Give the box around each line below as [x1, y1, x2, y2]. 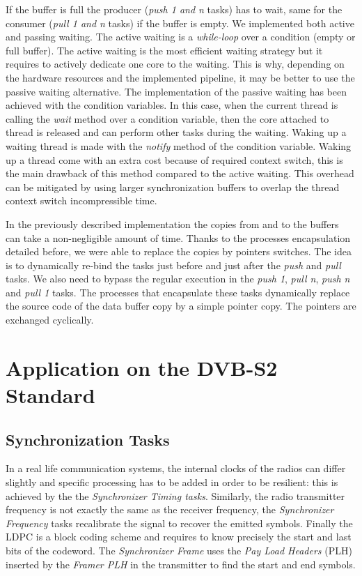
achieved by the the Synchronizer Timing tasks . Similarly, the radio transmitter [6, 488, 345, 503]
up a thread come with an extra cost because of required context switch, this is [6, 152, 343, 167]
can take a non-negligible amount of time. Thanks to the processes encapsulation [6, 230, 351, 245]
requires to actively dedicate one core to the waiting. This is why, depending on [6, 56, 345, 71]
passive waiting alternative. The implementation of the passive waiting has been [6, 84, 347, 98]
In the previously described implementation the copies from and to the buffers [6, 216, 339, 231]
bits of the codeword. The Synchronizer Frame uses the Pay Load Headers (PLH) [6, 543, 352, 557]
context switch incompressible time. [6, 193, 157, 208]
